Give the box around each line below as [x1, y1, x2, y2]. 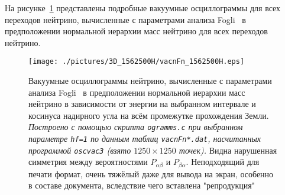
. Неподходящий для [186, 155, 260, 168]
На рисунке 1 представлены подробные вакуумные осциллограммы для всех [5, 2, 281, 14]
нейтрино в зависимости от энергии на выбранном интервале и [28, 97, 256, 110]
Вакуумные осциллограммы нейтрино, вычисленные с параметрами [28, 74, 272, 87]
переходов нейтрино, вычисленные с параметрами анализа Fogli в [5, 13, 246, 25]
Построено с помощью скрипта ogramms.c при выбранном [28, 121, 243, 133]
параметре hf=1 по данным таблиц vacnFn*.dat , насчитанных [28, 132, 261, 145]
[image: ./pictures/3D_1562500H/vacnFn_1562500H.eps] [28, 57, 245, 66]
